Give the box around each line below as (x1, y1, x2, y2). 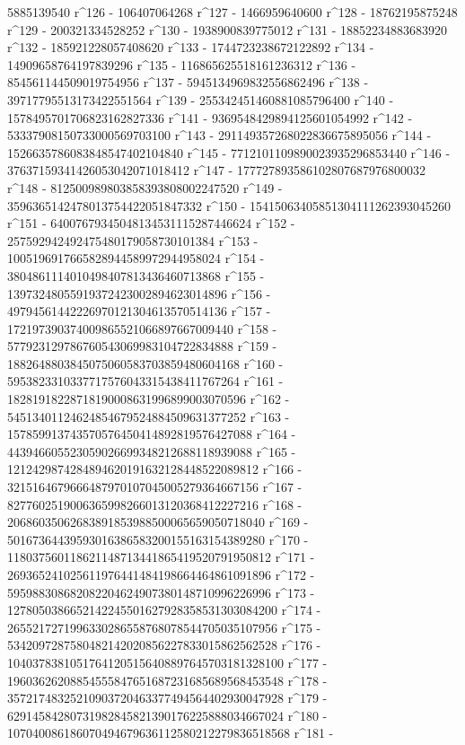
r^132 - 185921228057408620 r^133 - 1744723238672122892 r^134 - (7, 38, 374, 57)
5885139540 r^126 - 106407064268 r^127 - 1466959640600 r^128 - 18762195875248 (7, 3, 458, 21)
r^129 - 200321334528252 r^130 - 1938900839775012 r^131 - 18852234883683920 (7, 20, 448, 39)
